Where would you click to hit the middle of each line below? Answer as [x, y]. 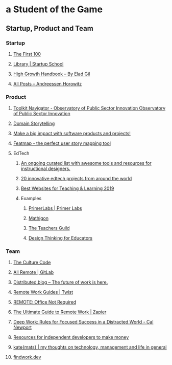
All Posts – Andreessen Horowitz [47, 83]
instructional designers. [45, 169]
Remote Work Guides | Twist [43, 292]
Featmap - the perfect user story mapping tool [62, 143]
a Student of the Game [54, 9]
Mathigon [39, 218]
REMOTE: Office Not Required [45, 302]
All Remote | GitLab [33, 272]
